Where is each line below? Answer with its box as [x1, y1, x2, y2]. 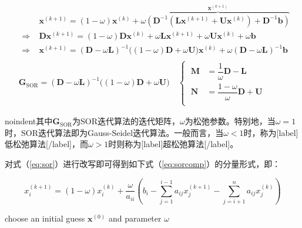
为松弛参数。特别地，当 [184, 115, 276, 127]
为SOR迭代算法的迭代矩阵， [72, 115, 180, 127]
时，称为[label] [243, 126, 298, 138]
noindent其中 [5, 115, 53, 127]
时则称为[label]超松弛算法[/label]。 [108, 138, 239, 150]
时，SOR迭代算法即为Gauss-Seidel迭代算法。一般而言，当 [5, 126, 224, 138]
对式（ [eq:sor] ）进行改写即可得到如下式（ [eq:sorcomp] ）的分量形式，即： [5, 157, 281, 169]
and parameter [108, 212, 162, 224]
